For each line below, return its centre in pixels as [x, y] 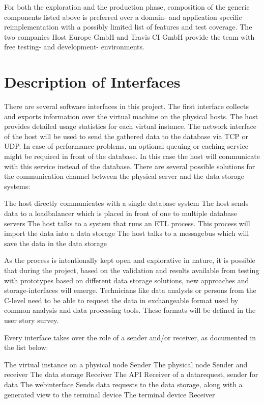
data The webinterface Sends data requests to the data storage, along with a [123, 384]
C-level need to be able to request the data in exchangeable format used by [121, 300]
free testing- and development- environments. [74, 47]
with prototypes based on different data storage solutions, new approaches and [127, 280]
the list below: [26, 347]
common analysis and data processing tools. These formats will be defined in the [130, 310]
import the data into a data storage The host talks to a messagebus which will [127, 233]
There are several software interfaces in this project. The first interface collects [126, 106]
